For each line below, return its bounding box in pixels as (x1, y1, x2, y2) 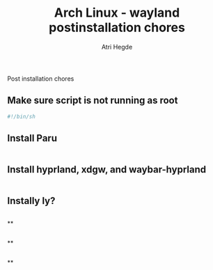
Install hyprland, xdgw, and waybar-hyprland (7, 164, 207, 175)
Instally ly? (7, 195, 56, 207)
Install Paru (7, 132, 58, 144)
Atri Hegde (101, 42, 133, 51)
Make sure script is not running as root (7, 95, 178, 106)
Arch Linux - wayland (54, 5, 180, 21)
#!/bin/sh (7, 113, 36, 120)
